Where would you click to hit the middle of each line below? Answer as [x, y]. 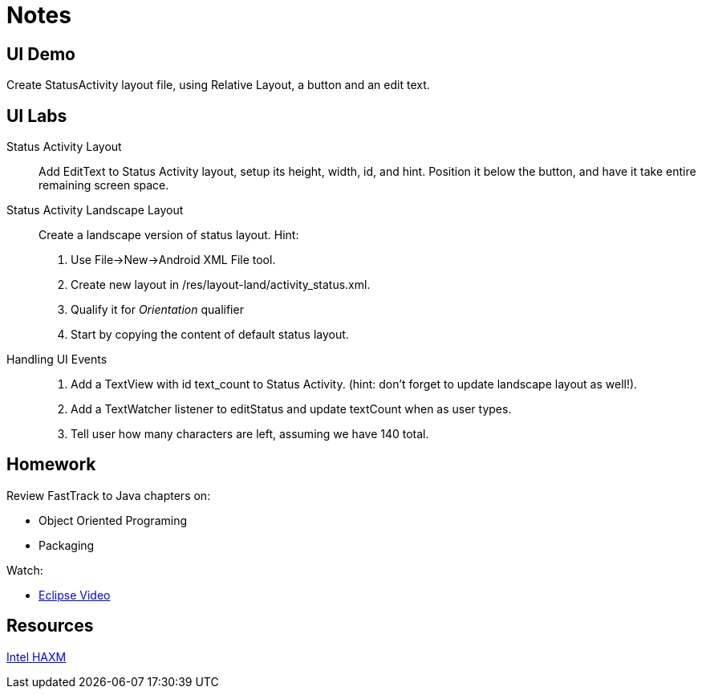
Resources [50, 626]
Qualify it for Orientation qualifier [157, 310]
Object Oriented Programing [113, 520]
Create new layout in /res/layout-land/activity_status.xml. [221, 285]
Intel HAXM [37, 656]
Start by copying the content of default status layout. [210, 335]
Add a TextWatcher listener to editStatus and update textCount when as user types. [291, 409]
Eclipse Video [75, 595]
